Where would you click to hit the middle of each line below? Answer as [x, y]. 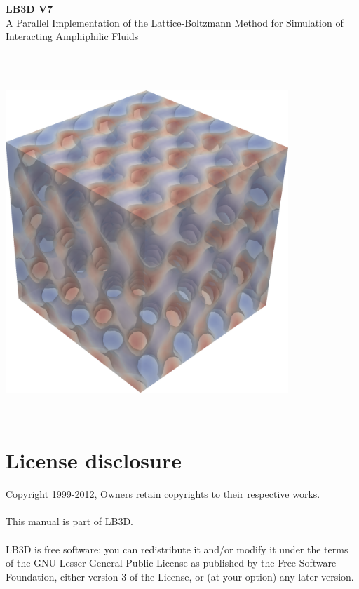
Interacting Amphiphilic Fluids [72, 36]
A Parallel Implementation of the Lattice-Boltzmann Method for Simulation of [175, 22]
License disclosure [94, 460]
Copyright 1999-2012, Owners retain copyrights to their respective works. [163, 494]
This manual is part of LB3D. [69, 521]
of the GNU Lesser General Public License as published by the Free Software [171, 563]
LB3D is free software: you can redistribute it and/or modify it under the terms [177, 549]
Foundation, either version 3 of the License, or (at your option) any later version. [180, 576]
